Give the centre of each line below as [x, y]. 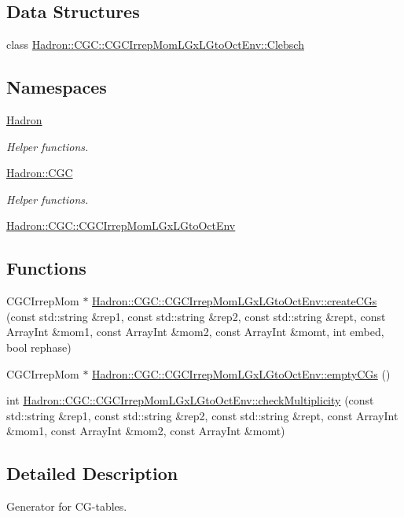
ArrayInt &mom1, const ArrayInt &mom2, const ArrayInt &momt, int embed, [195, 332]
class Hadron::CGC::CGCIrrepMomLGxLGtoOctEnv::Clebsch [155, 44]
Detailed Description [92, 473]
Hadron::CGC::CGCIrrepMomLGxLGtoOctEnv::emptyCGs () [241, 373]
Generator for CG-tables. [67, 506]
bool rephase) [39, 347]
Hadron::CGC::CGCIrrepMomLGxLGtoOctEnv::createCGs [235, 301]
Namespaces [57, 87]
